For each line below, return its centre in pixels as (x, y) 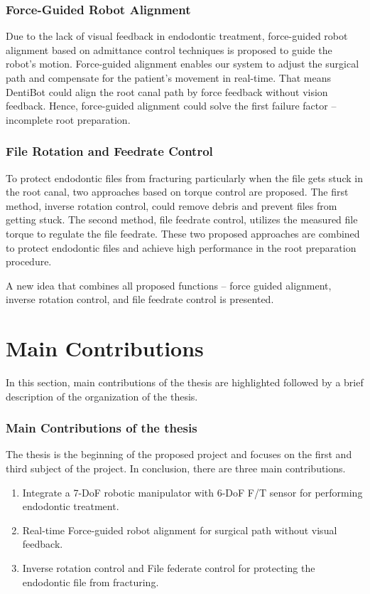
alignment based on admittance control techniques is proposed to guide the (169, 49)
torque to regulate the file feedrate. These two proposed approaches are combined (183, 233)
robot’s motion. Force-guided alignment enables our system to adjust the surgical (183, 64)
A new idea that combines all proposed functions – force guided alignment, (169, 285)
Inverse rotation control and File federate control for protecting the (169, 568)
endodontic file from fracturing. (91, 582)
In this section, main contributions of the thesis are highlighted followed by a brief (185, 382)
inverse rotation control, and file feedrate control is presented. (140, 299)
